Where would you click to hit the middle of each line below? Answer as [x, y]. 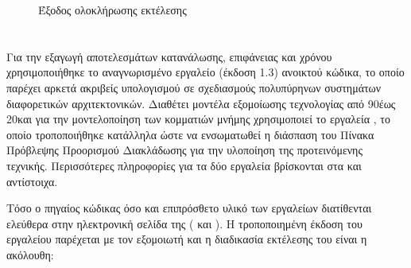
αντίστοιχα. [32, 181]
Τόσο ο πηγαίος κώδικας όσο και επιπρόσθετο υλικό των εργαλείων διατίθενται [189, 208]
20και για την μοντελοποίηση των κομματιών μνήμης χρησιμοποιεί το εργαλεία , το [198, 119]
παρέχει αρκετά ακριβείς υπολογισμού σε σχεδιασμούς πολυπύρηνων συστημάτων [194, 87]
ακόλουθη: [30, 254]
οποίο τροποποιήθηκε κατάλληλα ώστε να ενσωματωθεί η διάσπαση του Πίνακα [190, 134]
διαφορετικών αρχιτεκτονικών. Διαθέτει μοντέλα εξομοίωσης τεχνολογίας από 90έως [201, 103]
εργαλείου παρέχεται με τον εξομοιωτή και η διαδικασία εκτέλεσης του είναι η [187, 239]
